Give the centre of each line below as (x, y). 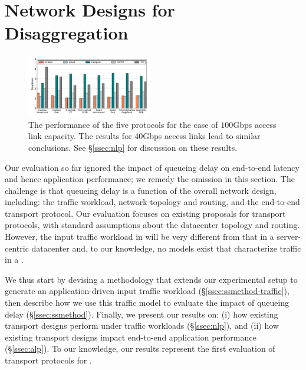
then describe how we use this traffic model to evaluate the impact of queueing (147, 303)
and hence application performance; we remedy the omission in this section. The (150, 179)
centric (17, 248)
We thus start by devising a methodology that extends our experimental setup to (151, 279)
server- (289, 237)
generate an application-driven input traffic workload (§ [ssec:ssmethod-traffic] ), (147, 291)
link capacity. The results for (80, 136)
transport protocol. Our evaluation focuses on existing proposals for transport (145, 213)
